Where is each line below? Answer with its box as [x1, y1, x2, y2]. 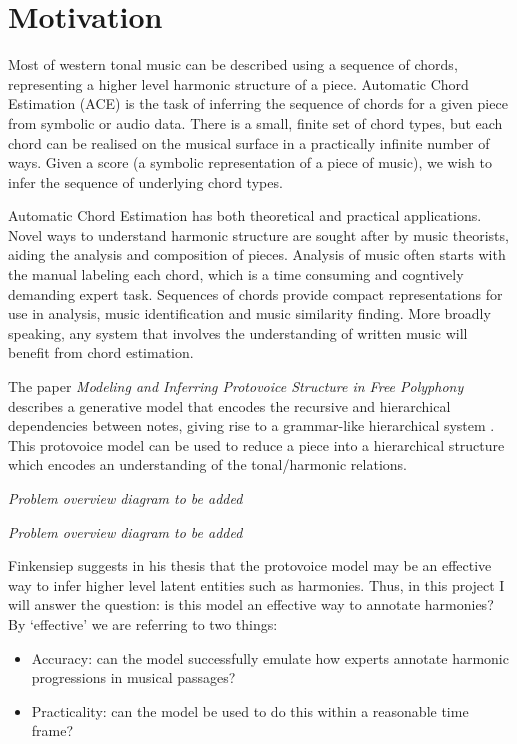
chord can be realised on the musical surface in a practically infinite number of [8, 132, 490, 153]
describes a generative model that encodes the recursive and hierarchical [8, 395, 451, 416]
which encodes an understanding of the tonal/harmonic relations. [8, 454, 407, 475]
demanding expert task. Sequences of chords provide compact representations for [8, 283, 503, 304]
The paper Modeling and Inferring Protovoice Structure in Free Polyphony [8, 376, 464, 397]
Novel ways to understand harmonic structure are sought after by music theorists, [8, 224, 509, 245]
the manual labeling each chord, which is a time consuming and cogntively [8, 264, 464, 285]
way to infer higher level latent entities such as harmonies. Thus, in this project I [8, 574, 505, 595]
